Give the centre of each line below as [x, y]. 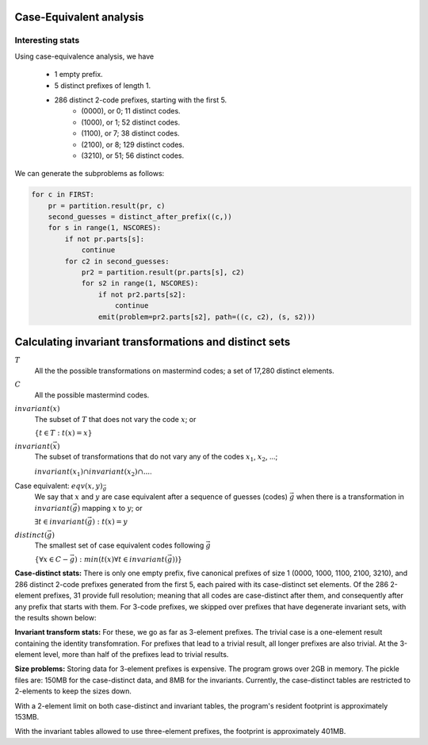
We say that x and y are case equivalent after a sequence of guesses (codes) [161, 497]
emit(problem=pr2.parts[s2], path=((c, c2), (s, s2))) [207, 317]
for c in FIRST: [63, 195]
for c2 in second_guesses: [117, 261]
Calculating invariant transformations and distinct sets [153, 342]
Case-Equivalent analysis [79, 17]
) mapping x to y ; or [110, 508]
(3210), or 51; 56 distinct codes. [133, 156]
